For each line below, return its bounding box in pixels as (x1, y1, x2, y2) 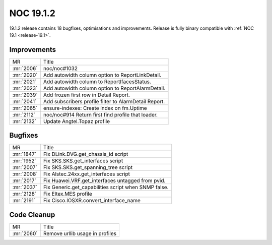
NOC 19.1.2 (9, 8, 55, 19)
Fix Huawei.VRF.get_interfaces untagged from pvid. (43, 177, 166, 184)
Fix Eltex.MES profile (43, 191, 93, 198)
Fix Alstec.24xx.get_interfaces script (43, 170, 130, 177)
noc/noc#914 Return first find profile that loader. (43, 111, 158, 118)
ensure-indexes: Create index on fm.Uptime (43, 104, 147, 111)
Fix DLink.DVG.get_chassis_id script (43, 151, 128, 158)
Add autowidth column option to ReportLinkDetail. (43, 71, 162, 78)
